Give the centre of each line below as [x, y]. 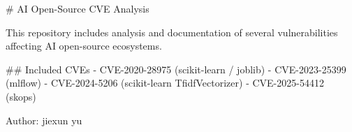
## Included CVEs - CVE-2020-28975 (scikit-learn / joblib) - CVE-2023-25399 [176, 69]
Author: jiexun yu [44, 120]
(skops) [21, 96]
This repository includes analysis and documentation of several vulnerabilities [172, 32]
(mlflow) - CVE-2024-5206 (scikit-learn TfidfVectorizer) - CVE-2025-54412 [165, 83]
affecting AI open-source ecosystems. [84, 46]
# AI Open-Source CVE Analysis [78, 8]
